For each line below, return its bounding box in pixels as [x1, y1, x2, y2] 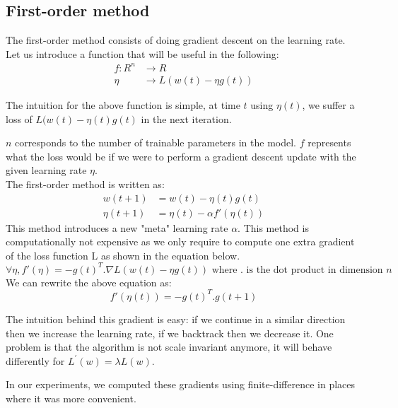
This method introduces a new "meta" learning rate [6, 220, 228, 235]
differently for [6, 353, 65, 368]
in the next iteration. [141, 111, 232, 126]
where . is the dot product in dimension [211, 264, 383, 275]
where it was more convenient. [6, 390, 136, 405]
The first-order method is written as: [6, 176, 165, 191]
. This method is [238, 220, 309, 235]
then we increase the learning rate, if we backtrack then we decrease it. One [6, 325, 334, 340]
